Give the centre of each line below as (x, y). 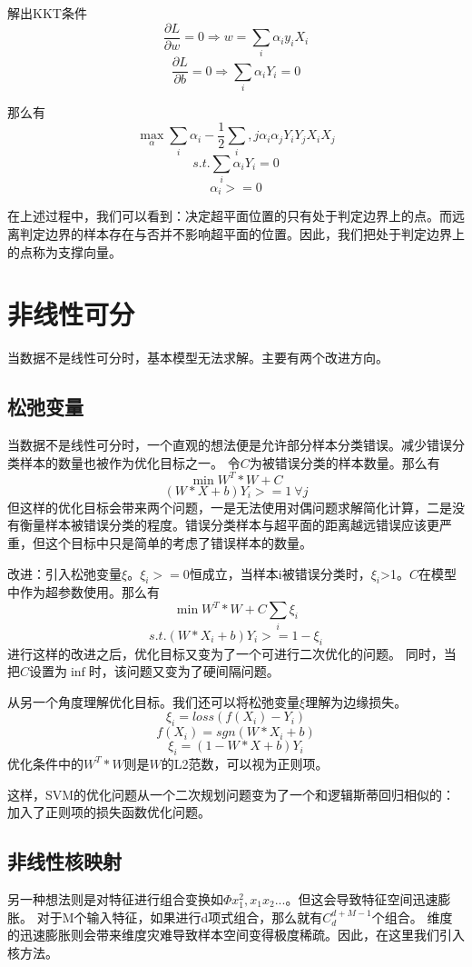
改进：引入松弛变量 (64, 573)
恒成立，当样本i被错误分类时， (280, 573)
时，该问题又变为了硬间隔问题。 (184, 671)
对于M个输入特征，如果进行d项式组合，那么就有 (180, 917)
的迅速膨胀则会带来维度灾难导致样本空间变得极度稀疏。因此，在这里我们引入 (236, 935)
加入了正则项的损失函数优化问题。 (109, 812)
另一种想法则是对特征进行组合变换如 (115, 898)
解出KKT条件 (47, 13)
